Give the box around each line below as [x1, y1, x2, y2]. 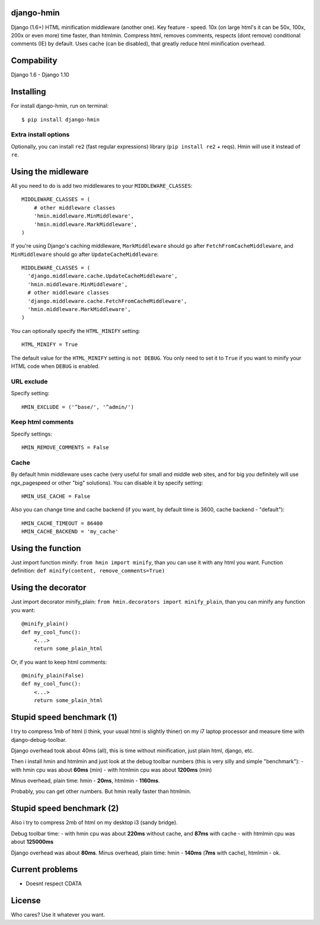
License [11, 895, 41, 906]
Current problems [11, 865, 78, 875]
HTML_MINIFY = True [21, 341, 78, 348]
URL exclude [11, 377, 48, 385]
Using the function [11, 543, 81, 553]
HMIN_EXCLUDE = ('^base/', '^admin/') [21, 404, 135, 410]
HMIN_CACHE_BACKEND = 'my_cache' [21, 528, 119, 535]
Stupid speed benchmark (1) [11, 712, 118, 722]
